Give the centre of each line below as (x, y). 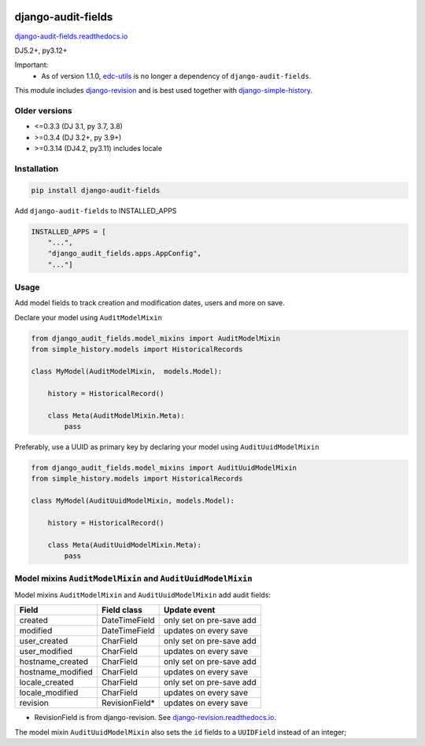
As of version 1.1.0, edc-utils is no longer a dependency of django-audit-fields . (176, 76)
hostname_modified (56, 672)
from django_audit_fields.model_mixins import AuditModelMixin (156, 338)
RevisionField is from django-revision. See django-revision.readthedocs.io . (155, 718)
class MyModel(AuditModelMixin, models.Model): (127, 371)
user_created (44, 641)
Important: (31, 65)
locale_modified (49, 692)
